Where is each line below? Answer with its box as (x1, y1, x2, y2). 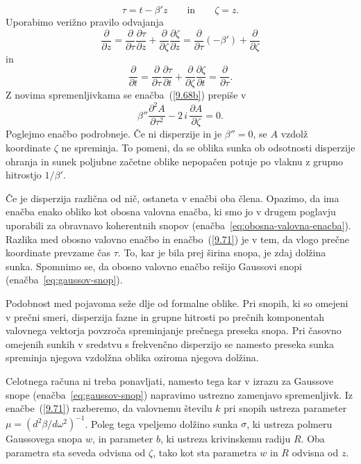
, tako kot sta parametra (153, 445, 257, 459)
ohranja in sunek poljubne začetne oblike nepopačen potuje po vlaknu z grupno (6, 154, 343, 168)
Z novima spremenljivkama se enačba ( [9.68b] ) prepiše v (6, 88, 246, 102)
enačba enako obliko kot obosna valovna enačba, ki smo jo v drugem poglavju (6, 204, 336, 219)
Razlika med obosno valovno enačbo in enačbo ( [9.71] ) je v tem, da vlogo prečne (6, 231, 349, 246)
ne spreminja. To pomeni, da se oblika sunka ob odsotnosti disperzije (61, 140, 355, 155)
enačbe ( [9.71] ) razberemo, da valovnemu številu (6, 401, 212, 415)
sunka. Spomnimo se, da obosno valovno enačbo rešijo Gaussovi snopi (6, 258, 302, 273)
